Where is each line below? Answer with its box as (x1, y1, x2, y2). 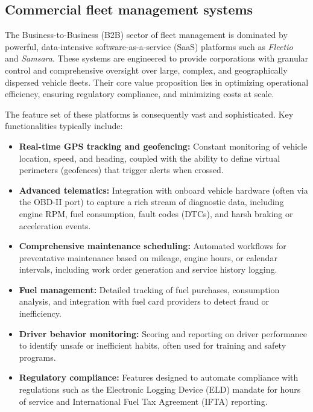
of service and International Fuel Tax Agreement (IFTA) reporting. (19, 395, 268, 407)
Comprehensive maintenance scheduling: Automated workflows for (19, 239, 286, 252)
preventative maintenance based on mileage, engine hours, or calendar (19, 251, 277, 264)
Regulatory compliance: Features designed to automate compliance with (19, 371, 299, 384)
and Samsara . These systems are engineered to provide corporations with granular (5, 52, 309, 65)
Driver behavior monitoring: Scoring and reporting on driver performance (19, 327, 307, 340)
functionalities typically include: (5, 119, 123, 132)
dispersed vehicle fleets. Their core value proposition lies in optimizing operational (5, 75, 309, 88)
